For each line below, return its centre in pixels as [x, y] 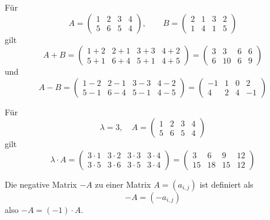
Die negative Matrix [41, 184]
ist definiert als [226, 184]
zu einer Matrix [123, 184]
